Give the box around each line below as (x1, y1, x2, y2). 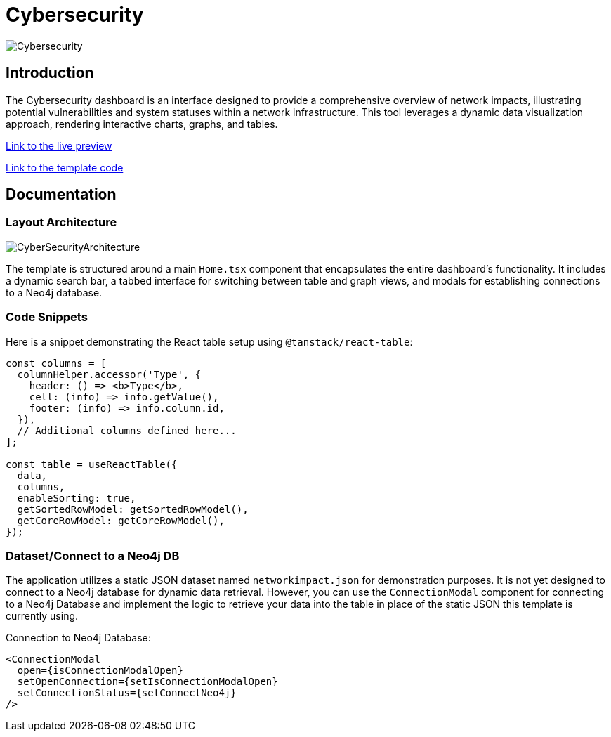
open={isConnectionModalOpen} (17, 665, 183, 677)
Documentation (6, 185, 117, 204)
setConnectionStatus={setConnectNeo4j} (17, 687, 237, 699)
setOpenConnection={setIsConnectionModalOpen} (17, 676, 278, 688)
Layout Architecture (6, 215, 117, 230)
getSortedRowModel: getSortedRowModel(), (17, 503, 249, 515)
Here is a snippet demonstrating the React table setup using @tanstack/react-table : (6, 335, 413, 348)
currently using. (6, 610, 79, 622)
